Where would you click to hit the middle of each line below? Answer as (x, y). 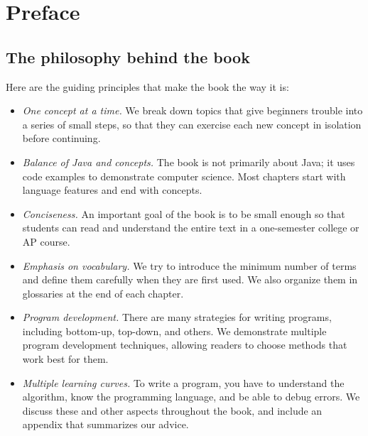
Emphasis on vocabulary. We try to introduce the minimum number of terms (189, 265)
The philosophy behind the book (128, 56)
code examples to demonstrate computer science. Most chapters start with (184, 176)
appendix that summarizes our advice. (105, 424)
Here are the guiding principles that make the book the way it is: (147, 86)
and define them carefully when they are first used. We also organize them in (190, 279)
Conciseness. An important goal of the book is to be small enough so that (184, 213)
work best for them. (65, 359)
